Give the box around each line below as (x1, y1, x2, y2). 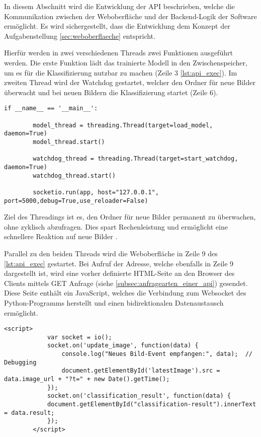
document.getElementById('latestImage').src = (61, 367, 220, 375)
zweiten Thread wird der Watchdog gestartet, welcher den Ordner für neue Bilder (4, 77, 255, 88)
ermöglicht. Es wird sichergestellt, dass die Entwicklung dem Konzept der (4, 21, 230, 31)
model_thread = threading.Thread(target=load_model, (33, 121, 213, 129)
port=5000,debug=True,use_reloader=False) (4, 197, 148, 204)
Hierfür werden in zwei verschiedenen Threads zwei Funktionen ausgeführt (4, 47, 233, 58)
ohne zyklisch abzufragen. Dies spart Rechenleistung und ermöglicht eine (4, 221, 228, 232)
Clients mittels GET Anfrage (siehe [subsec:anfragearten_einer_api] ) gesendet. (4, 277, 248, 288)
